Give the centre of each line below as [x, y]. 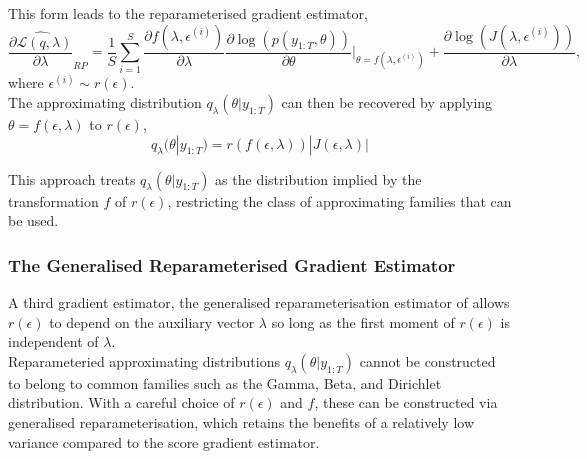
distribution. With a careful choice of [121, 402]
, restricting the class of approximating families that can [339, 200]
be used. [33, 220]
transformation [53, 200]
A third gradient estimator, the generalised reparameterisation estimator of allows [259, 301]
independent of [53, 341]
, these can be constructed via [406, 402]
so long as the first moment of [363, 321]
